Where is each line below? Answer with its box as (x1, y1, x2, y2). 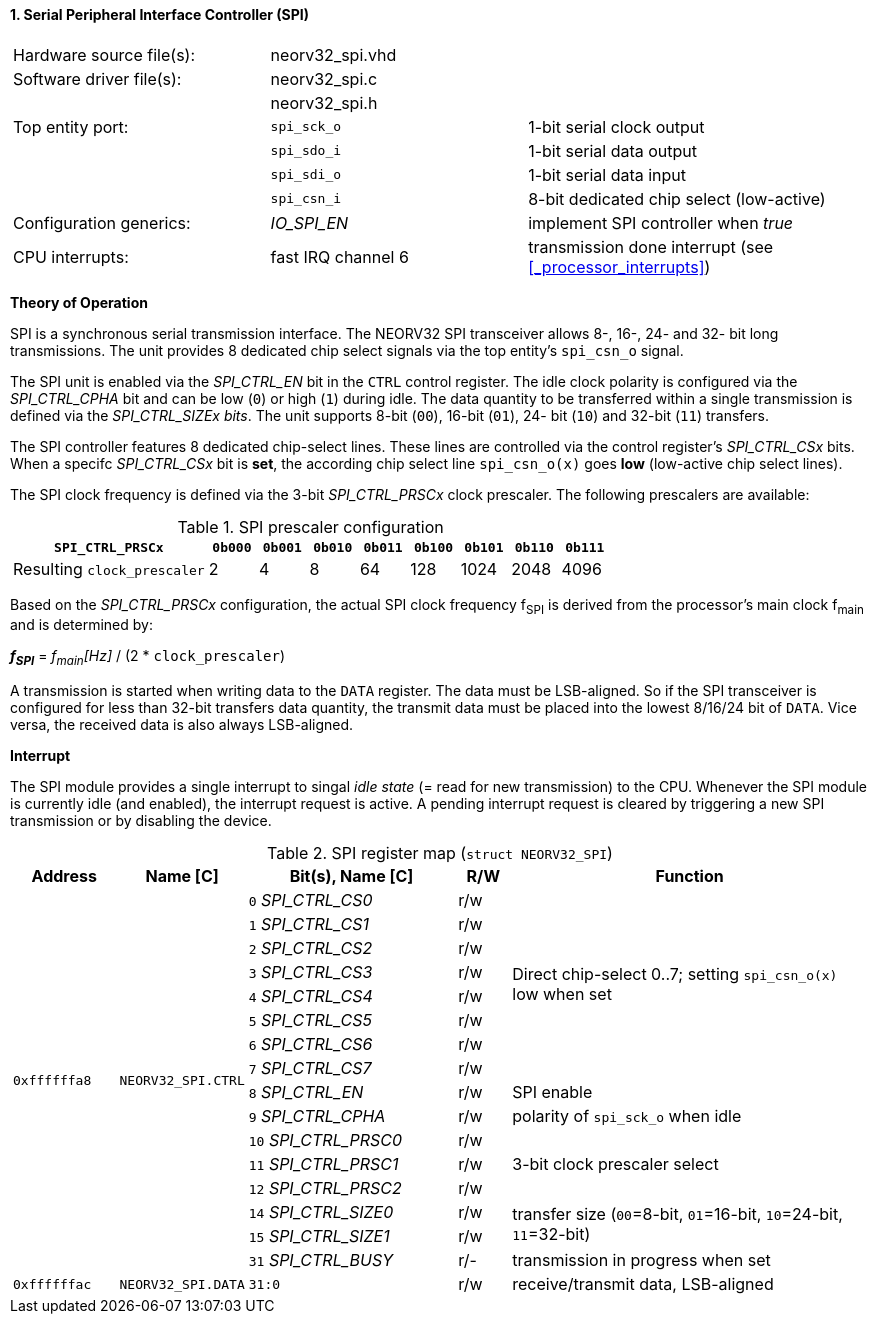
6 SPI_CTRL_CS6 (248, 1034, 373, 1055)
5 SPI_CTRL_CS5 (248, 1010, 372, 1031)
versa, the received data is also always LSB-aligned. (10, 716, 354, 734)
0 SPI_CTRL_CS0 (248, 890, 373, 911)
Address (31, 866, 97, 887)
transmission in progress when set (512, 1250, 771, 1271)
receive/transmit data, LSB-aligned (512, 1274, 774, 1295)
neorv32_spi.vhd (270, 44, 397, 65)
